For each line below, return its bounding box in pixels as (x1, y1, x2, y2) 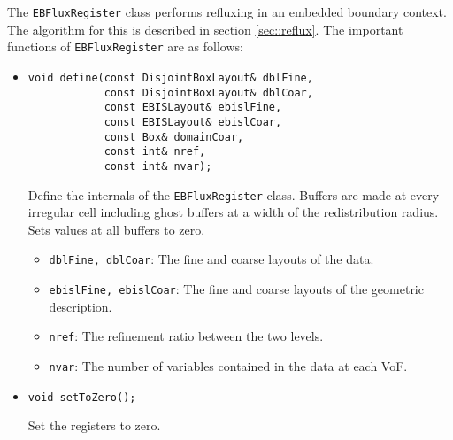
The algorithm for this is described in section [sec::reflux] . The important (7, 19, 403, 38)
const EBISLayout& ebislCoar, (104, 115, 282, 128)
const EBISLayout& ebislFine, (104, 101, 282, 114)
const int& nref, (104, 145, 206, 158)
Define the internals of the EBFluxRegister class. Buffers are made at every (27, 185, 440, 204)
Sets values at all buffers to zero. (27, 220, 205, 238)
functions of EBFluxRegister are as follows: (7, 37, 243, 56)
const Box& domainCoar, (104, 130, 244, 143)
